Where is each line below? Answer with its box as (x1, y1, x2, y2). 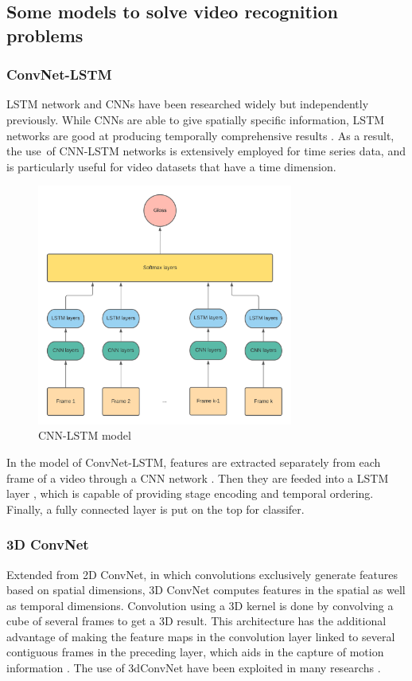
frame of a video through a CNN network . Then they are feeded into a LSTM (6, 469, 389, 486)
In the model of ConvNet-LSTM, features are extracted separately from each (6, 453, 381, 470)
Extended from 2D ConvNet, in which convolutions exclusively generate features (6, 566, 398, 582)
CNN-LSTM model (38, 427, 131, 444)
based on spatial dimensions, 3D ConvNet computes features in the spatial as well (6, 581, 406, 598)
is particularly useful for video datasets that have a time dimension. (6, 158, 336, 174)
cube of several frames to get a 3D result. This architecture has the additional (6, 613, 387, 629)
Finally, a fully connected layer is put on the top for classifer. (6, 500, 305, 517)
